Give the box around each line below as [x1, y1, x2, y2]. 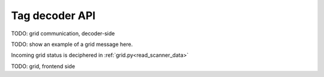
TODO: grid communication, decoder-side [11, 30, 115, 37]
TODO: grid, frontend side [11, 63, 75, 70]
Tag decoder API [11, 9, 96, 22]
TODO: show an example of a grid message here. [11, 41, 133, 48]
